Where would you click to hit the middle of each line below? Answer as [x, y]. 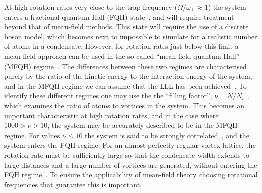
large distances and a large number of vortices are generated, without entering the [131, 165]
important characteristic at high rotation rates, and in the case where [111, 115]
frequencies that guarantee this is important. [73, 184]
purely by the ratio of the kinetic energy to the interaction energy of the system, [128, 76]
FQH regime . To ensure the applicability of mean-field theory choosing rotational [131, 175]
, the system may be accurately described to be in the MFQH [143, 125]
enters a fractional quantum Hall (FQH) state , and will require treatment [119, 16]
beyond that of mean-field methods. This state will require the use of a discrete [126, 26]
